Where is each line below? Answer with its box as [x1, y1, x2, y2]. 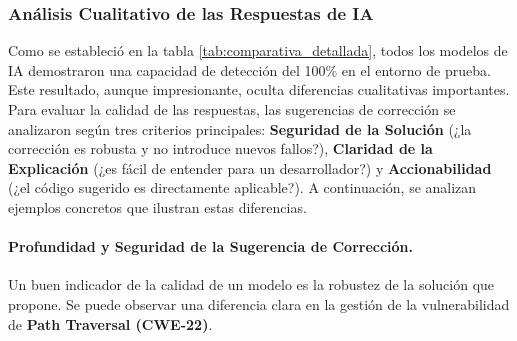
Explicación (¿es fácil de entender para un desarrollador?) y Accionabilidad [8, 157, 492, 178]
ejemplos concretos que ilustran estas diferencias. [8, 196, 307, 217]
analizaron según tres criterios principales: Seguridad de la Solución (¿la [8, 118, 472, 139]
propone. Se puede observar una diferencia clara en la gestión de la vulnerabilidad [8, 293, 510, 314]
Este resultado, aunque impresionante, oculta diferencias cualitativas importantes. [8, 79, 510, 100]
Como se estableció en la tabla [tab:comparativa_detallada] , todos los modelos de [8, 40, 508, 61]
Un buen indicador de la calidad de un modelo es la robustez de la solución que [8, 274, 495, 295]
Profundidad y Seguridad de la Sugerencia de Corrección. [8, 236, 414, 257]
